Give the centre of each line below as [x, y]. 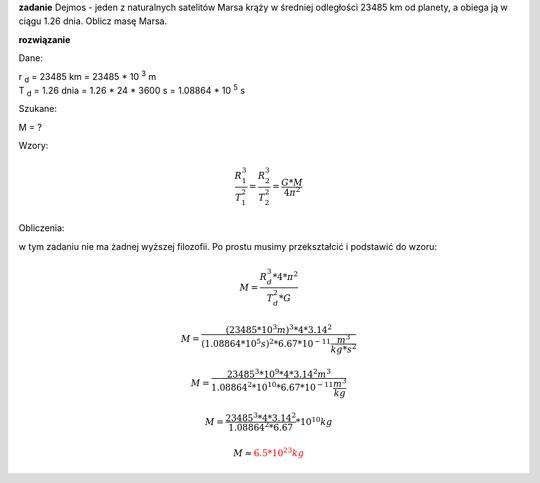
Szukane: [38, 109]
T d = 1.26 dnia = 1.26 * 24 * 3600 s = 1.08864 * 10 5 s [131, 91]
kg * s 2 [343, 348]
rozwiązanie [44, 39]
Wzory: [33, 146]
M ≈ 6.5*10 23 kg [269, 452]
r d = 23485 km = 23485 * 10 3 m [87, 76]
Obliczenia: [41, 228]
